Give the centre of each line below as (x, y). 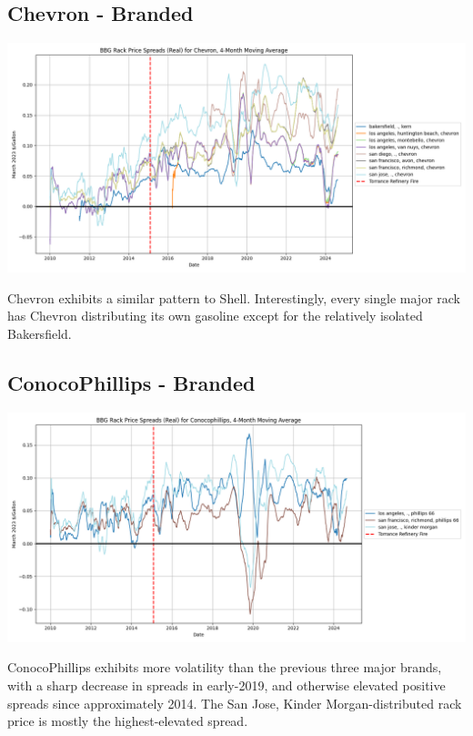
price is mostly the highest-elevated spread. (128, 721)
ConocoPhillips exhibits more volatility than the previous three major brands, (225, 667)
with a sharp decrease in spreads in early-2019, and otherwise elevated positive (226, 685)
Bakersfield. (40, 333)
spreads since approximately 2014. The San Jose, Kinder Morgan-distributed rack (235, 703)
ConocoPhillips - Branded (131, 382)
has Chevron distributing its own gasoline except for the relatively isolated (215, 316)
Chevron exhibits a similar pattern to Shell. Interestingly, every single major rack (234, 297)
